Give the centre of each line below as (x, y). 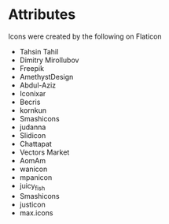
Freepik (32, 68)
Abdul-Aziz (38, 85)
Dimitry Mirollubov (49, 60)
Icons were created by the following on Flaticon (85, 36)
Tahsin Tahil (39, 51)
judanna (33, 127)
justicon (32, 204)
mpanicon (36, 177)
